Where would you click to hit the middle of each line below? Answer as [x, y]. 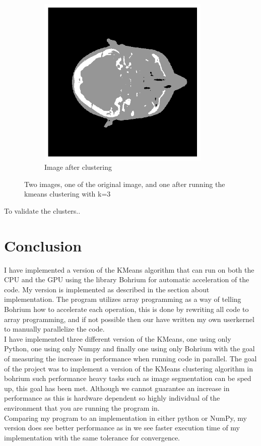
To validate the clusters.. [42, 210]
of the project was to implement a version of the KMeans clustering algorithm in [128, 368]
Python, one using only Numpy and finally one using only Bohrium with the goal [129, 348]
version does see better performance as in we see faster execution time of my [122, 428]
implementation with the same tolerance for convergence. [92, 437]
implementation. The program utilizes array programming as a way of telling [123, 299]
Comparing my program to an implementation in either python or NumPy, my [125, 418]
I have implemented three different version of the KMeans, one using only [118, 338]
